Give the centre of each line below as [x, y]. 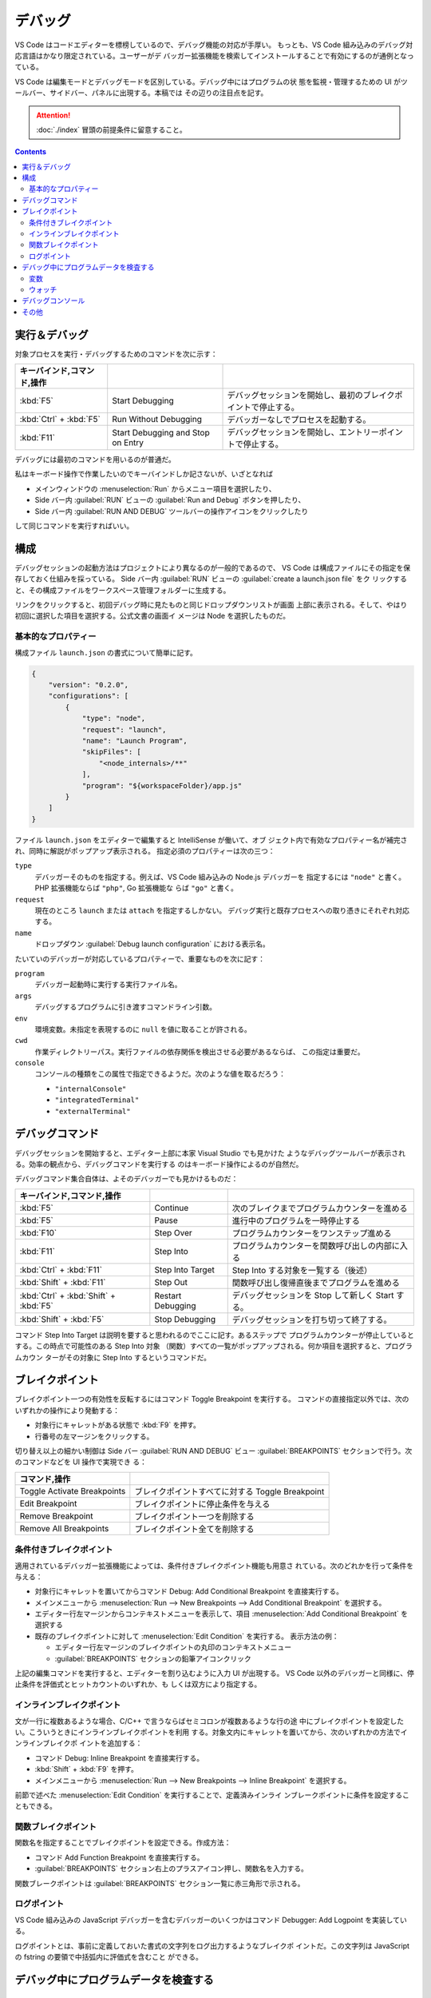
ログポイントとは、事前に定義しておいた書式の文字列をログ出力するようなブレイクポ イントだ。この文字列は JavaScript [212, 1945]
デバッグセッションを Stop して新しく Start [313, 1295]
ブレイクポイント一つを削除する [194, 1516]
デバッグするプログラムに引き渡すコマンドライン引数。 [126, 1007]
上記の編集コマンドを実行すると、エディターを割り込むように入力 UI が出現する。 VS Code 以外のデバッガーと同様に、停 [214, 1674]
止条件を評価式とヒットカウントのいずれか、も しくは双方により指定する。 [138, 1684]
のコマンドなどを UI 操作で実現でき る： [81, 1462]
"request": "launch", [124, 730]
